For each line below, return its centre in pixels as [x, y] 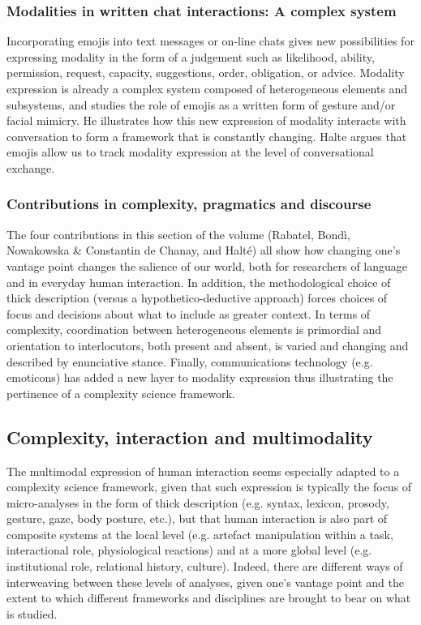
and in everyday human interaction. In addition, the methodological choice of [199, 282]
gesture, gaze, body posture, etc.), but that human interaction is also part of [197, 518]
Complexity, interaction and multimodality [190, 437]
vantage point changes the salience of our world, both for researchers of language [207, 265]
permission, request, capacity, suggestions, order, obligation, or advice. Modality [206, 73]
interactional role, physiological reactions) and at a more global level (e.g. [189, 550]
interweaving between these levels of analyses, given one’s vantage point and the [205, 582]
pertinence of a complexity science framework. [121, 393]
